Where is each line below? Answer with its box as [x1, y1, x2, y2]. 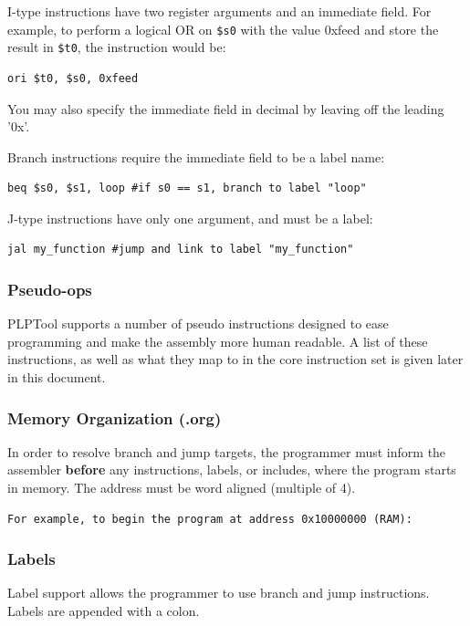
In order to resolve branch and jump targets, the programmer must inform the [7, 442, 446, 461]
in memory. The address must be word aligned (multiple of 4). [7, 478, 356, 497]
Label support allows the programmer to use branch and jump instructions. [7, 583, 430, 602]
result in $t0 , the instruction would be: [7, 37, 226, 57]
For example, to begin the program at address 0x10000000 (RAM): [7, 512, 413, 526]
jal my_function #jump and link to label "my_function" [7, 243, 354, 256]
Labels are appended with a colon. [7, 601, 200, 621]
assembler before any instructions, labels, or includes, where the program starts [7, 460, 456, 479]
